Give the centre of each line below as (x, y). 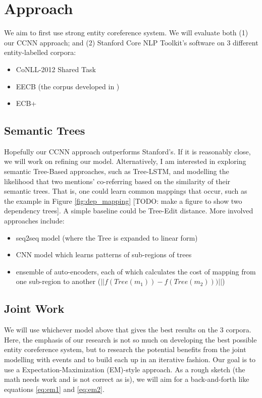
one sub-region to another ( (58, 281)
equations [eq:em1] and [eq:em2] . (54, 389)
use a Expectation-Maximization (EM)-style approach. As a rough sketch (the (125, 369)
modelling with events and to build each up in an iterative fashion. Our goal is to (130, 359)
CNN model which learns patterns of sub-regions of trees (104, 254)
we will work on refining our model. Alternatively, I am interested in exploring (125, 161)
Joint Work (34, 308)
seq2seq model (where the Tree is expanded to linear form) (107, 237)
